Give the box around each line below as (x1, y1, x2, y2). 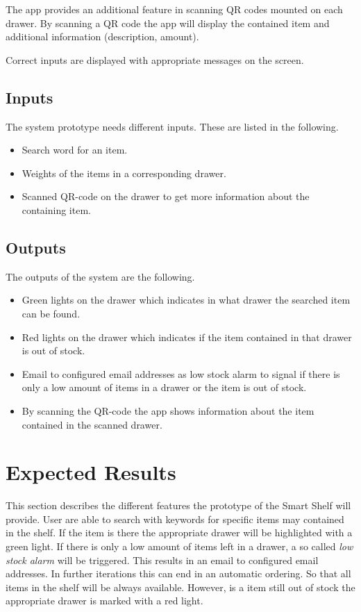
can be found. (22, 306, 81, 320)
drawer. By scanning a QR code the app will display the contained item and (6, 15, 330, 30)
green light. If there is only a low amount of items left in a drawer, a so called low (6, 539, 353, 553)
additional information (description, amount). (6, 29, 199, 44)
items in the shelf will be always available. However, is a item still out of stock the (6, 579, 355, 594)
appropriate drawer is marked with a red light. (6, 593, 203, 608)
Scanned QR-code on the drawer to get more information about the (22, 189, 310, 204)
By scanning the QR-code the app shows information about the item (22, 403, 314, 417)
